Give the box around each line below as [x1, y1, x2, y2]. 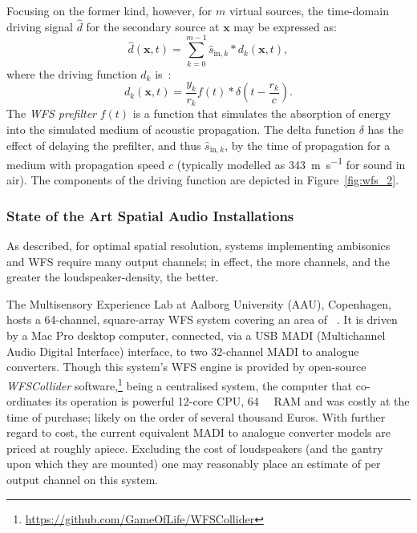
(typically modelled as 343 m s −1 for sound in [176, 154, 406, 172]
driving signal [6, 18, 73, 34]
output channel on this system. [6, 471, 159, 488]
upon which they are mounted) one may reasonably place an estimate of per [6, 455, 381, 472]
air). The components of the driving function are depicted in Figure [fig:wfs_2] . [6, 172, 399, 188]
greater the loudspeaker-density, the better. [6, 269, 219, 285]
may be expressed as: [233, 18, 337, 34]
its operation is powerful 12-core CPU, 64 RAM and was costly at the [55, 393, 410, 410]
